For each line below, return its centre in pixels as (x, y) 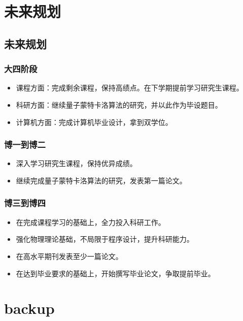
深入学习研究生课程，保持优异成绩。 (76, 163)
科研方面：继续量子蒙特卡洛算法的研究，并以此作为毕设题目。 (119, 104)
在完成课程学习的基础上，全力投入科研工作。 (91, 222)
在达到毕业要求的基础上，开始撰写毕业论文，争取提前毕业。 (115, 273)
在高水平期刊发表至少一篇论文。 (69, 256)
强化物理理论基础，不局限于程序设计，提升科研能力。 (105, 239)
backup (29, 308)
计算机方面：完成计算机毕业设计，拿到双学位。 (94, 122)
